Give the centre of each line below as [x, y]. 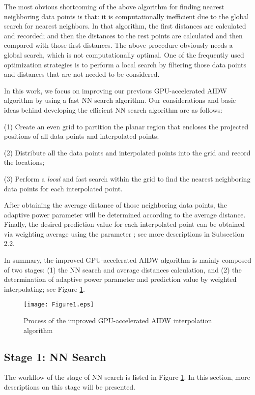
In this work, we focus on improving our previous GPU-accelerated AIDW [115, 90]
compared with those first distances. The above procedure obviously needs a [118, 45]
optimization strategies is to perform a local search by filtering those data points [125, 64]
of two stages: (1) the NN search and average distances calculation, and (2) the [123, 269]
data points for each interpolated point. [63, 188]
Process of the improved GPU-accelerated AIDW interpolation [118, 320]
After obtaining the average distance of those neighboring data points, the [115, 205]
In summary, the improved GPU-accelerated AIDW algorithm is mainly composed [128, 260]
